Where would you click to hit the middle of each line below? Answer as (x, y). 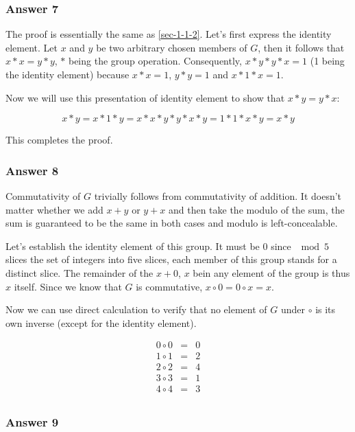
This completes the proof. (59, 140)
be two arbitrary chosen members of (172, 47)
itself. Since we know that (68, 286)
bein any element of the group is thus (271, 272)
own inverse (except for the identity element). (101, 322)
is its (326, 309)
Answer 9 (32, 422)
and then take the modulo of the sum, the (256, 209)
